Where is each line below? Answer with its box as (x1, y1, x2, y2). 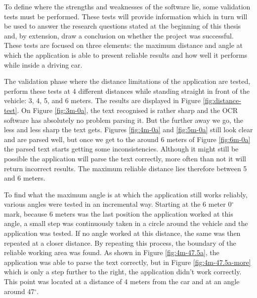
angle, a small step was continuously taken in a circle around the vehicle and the (4, 218, 248, 228)
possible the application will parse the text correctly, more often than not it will (4, 153, 247, 163)
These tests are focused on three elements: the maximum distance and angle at (4, 40, 243, 50)
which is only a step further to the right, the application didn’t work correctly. (4, 266, 242, 277)
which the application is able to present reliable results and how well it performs (4, 49, 248, 60)
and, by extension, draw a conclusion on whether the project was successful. (4, 30, 234, 40)
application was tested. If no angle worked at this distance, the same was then (4, 228, 241, 238)
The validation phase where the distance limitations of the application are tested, (4, 76, 251, 86)
